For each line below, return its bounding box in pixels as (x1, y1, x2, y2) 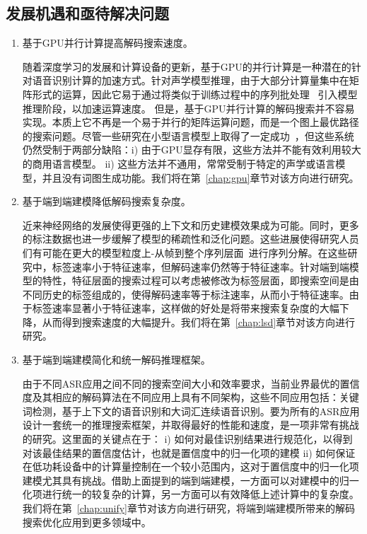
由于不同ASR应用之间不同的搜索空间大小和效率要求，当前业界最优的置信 (22, 376, 360, 390)
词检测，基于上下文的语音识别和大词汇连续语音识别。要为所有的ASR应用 (22, 403, 360, 418)
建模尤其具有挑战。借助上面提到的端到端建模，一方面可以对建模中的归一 (22, 472, 359, 487)
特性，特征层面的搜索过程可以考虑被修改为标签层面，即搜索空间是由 (42, 273, 359, 288)
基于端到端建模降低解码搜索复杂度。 (22, 194, 191, 209)
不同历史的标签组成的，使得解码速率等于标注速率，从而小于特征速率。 (22, 286, 349, 301)
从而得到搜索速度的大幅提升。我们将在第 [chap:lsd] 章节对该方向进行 (42, 314, 356, 329)
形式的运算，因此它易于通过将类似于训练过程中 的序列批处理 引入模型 (32, 86, 358, 101)
